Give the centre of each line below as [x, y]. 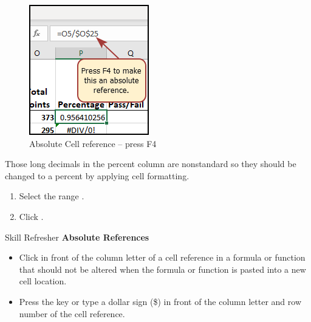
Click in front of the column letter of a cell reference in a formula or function [162, 257]
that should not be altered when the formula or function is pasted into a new [162, 269]
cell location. [43, 281]
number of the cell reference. [72, 313]
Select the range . [52, 196]
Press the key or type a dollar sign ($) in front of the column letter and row [160, 301]
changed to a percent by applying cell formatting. [97, 175]
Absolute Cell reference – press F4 [93, 143]
